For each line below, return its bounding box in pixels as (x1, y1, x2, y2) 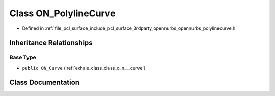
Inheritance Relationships (9, 39, 93, 47)
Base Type (9, 54, 36, 61)
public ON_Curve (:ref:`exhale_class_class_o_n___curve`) (22, 65, 146, 71)
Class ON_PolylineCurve (9, 8, 116, 19)
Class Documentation (9, 78, 80, 86)
